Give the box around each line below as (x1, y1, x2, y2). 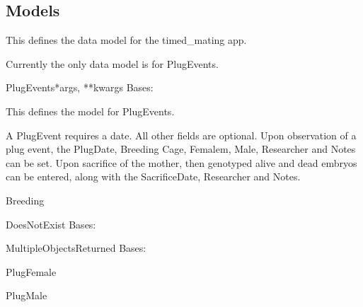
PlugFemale (6, 264, 57, 279)
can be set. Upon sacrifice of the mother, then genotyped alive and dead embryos (6, 155, 357, 170)
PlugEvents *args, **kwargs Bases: (6, 80, 154, 95)
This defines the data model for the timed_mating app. (6, 33, 247, 47)
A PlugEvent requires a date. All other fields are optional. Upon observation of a (6, 127, 357, 142)
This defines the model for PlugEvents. (6, 103, 175, 118)
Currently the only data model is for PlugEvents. (6, 56, 219, 71)
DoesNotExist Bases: (6, 216, 96, 231)
